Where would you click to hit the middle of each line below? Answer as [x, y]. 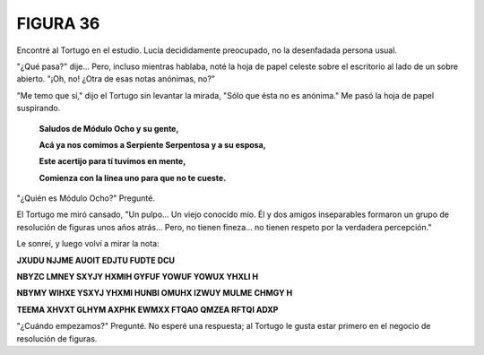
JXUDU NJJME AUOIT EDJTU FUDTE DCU [95, 260]
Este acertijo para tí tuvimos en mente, [112, 161]
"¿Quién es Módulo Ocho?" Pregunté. [86, 198]
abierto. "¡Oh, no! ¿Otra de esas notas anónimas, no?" [116, 79]
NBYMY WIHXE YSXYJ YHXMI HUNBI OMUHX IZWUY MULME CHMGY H [155, 293]
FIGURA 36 [58, 23]
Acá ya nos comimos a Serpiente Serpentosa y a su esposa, [152, 144]
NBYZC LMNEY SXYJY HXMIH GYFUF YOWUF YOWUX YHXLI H [138, 277]
